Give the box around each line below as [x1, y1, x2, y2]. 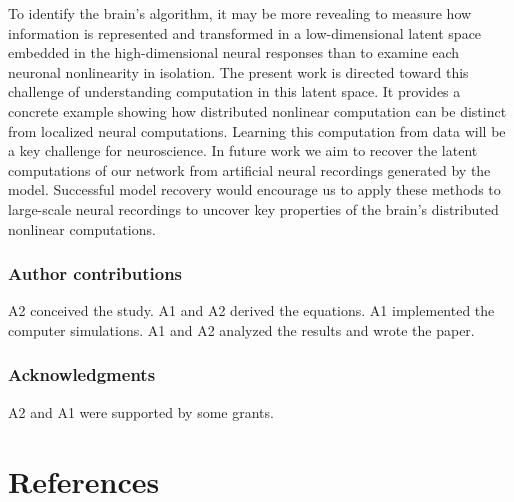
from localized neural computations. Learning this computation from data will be [8, 120, 506, 141]
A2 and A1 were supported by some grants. [8, 401, 274, 422]
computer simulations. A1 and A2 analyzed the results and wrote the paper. [8, 319, 475, 340]
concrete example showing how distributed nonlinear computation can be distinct [8, 100, 507, 121]
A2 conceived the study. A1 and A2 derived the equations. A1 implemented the [8, 300, 495, 321]
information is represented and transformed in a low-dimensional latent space [8, 22, 482, 43]
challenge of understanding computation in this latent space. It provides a [8, 81, 461, 102]
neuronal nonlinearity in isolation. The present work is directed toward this [8, 61, 469, 82]
